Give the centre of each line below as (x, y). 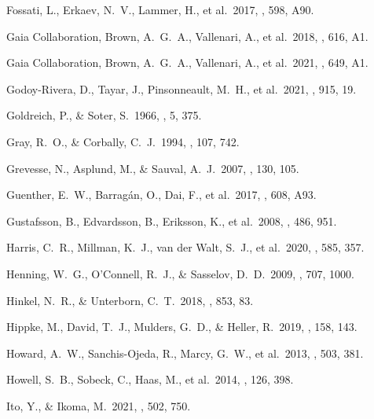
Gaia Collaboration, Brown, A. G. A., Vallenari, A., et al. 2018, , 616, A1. (187, 36)
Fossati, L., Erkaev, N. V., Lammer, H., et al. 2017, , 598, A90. (160, 9)
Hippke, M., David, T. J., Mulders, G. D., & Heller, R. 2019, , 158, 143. (182, 327)
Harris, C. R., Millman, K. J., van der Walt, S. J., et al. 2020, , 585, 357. (185, 247)
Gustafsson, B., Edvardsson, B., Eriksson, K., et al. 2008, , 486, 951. (172, 221)
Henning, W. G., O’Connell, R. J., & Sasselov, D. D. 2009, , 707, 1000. (180, 273)
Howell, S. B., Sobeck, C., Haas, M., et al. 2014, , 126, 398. (150, 379)
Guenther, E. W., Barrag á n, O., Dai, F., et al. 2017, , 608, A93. (161, 195)
